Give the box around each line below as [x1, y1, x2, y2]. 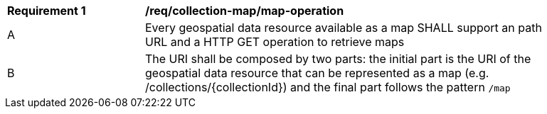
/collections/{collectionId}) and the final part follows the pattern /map [145, 80, 511, 94]
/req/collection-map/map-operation [145, 4, 344, 18]
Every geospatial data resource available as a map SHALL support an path [145, 21, 542, 35]
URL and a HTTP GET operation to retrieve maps [145, 35, 405, 49]
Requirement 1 [7, 4, 86, 18]
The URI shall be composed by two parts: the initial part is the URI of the [145, 52, 531, 66]
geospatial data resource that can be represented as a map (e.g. [145, 66, 489, 80]
